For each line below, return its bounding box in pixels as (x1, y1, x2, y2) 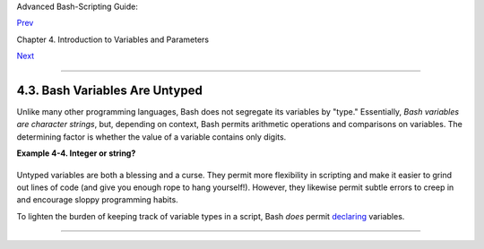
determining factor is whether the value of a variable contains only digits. (16, 131, 287, 142)
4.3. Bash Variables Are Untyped (16, 82, 203, 98)
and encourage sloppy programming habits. (16, 194, 178, 205)
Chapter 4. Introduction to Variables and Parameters (16, 34, 210, 45)
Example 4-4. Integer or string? (16, 148, 136, 159)
